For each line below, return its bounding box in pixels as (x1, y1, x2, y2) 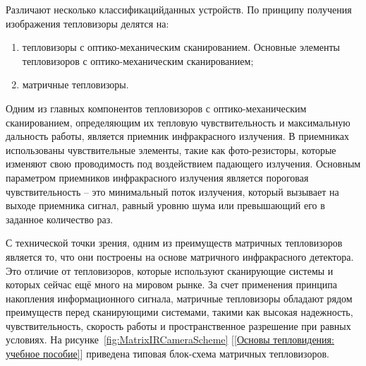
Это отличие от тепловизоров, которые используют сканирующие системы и (6, 263, 334, 278)
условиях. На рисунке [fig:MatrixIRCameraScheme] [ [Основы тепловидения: (6, 332, 334, 347)
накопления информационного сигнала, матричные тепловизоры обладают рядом (6, 290, 353, 305)
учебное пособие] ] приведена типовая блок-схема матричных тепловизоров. (6, 346, 329, 361)
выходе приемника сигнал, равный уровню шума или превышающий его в (6, 198, 325, 213)
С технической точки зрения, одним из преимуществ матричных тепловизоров (6, 235, 343, 250)
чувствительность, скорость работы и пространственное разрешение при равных (6, 318, 351, 333)
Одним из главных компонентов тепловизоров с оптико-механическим (6, 100, 307, 115)
